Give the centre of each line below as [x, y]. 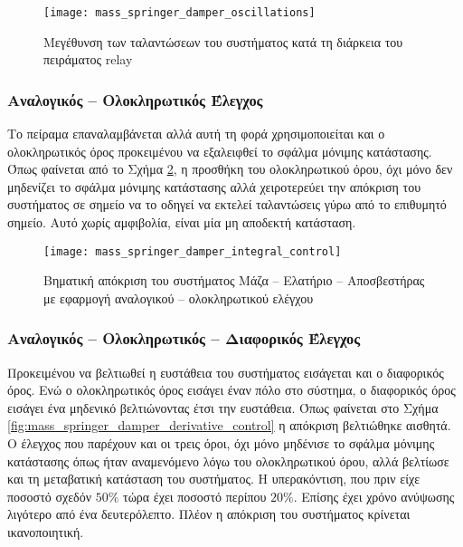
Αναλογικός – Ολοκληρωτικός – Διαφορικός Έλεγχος [184, 338]
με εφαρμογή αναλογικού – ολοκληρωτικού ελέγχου [179, 297]
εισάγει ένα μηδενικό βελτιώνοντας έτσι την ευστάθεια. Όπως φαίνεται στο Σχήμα [223, 407]
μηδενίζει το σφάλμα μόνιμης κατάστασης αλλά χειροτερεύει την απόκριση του [214, 186]
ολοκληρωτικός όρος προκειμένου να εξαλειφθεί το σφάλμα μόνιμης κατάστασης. [220, 151]
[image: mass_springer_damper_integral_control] [193, 251]
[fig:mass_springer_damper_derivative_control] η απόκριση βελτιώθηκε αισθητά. [229, 425]
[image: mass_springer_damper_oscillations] [180, 13]
